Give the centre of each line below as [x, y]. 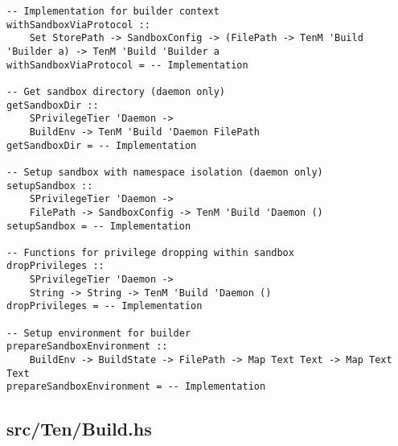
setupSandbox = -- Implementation [99, 226]
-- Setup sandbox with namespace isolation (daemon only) [165, 172]
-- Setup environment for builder [99, 333]
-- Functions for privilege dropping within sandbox [150, 252]
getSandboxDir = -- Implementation [102, 145]
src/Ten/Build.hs [79, 429]
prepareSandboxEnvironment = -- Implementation [136, 387]
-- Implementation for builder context [113, 11]
